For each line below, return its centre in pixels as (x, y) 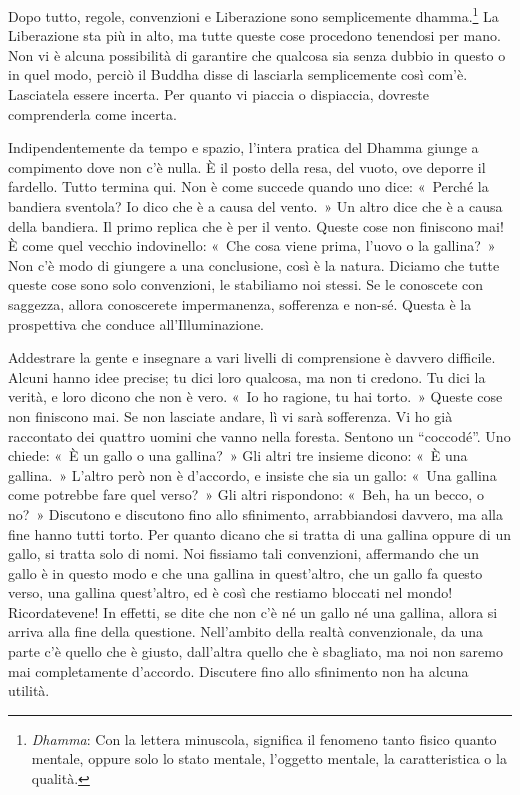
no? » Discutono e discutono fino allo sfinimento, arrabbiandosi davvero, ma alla (255, 513)
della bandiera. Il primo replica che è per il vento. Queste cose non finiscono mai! (256, 225)
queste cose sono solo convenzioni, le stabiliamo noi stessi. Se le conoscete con (246, 284)
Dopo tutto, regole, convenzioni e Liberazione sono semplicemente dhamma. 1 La (253, 14)
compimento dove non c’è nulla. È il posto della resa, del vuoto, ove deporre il (247, 166)
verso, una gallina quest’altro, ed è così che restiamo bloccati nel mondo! (230, 592)
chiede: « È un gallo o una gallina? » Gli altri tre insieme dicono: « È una (238, 455)
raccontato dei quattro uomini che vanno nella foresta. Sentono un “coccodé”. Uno (259, 435)
